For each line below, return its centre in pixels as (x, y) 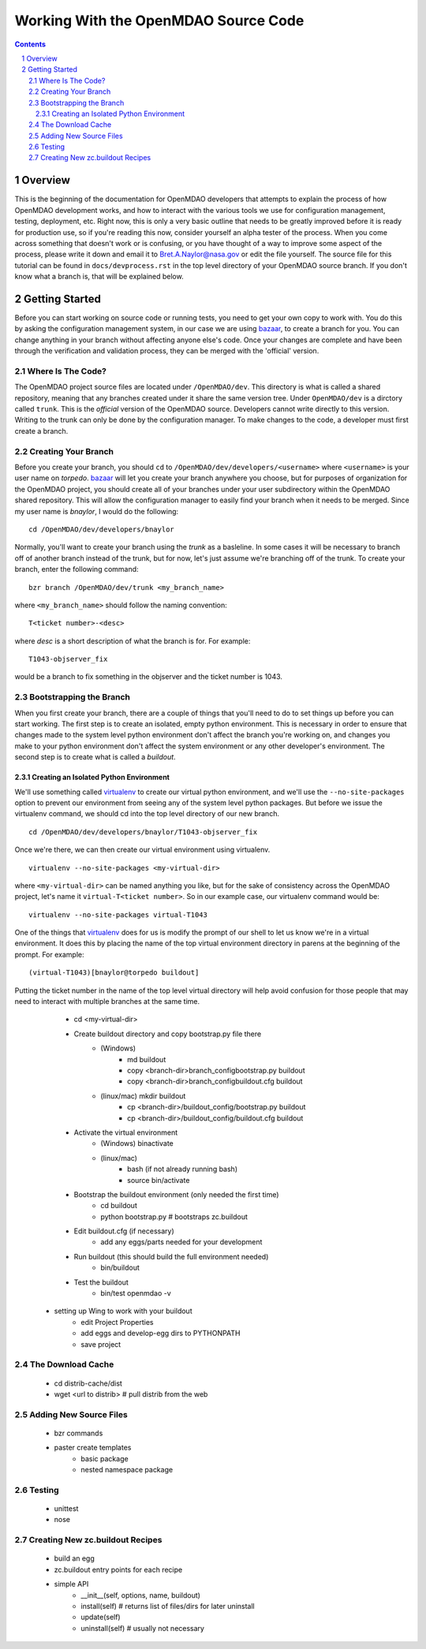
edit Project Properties (117, 1322)
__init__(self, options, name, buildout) (141, 1595)
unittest (66, 1509)
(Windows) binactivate (137, 1143)
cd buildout (119, 1206)
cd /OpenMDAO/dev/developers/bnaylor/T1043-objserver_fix (143, 832)
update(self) (101, 1617)
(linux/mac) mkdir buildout (143, 1095)
